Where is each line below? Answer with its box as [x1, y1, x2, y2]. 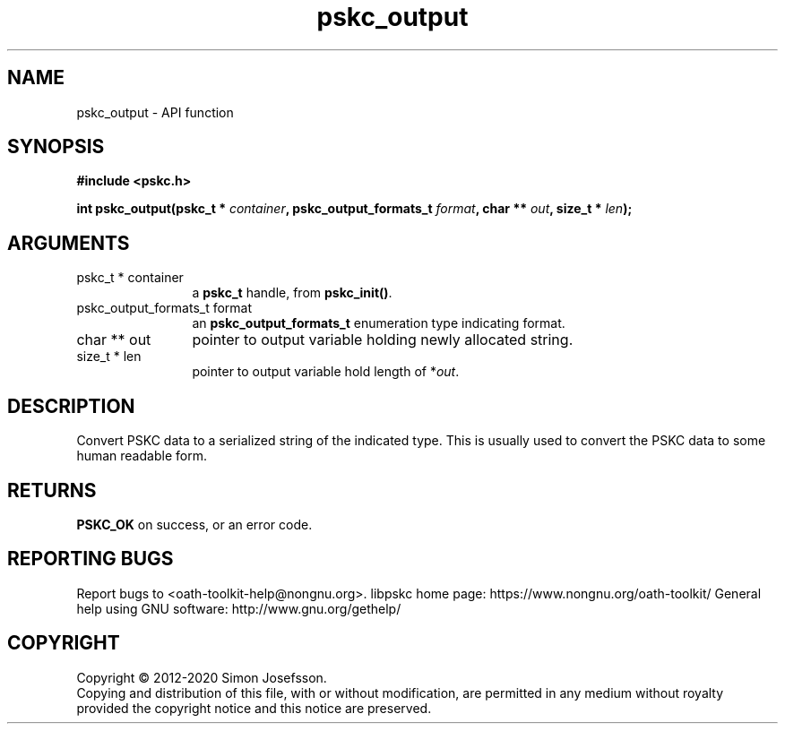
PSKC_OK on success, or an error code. [76, 516, 313, 532]
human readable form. [76, 448, 207, 464]
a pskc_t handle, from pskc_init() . [192, 285, 392, 301]
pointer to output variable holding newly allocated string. [192, 331, 574, 349]
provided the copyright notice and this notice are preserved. [76, 700, 432, 716]
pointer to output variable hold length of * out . [192, 364, 460, 380]
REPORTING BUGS [7, 547, 174, 571]
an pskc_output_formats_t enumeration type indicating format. [192, 315, 565, 331]
